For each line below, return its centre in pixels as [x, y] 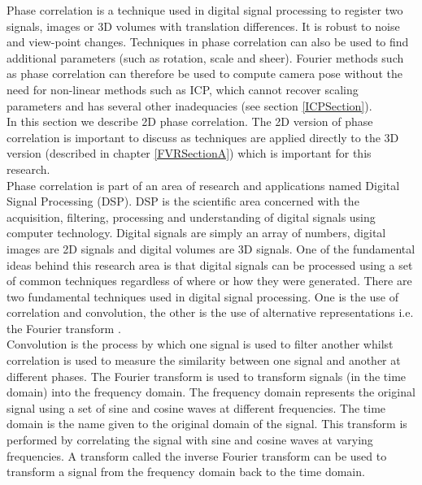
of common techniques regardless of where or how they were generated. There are [209, 281]
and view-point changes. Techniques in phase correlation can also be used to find [208, 42]
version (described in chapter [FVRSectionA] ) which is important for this [189, 153]
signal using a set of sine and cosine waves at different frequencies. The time [196, 407]
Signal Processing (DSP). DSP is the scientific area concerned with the [183, 201]
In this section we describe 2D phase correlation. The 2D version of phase [190, 121]
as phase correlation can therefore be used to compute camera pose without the [204, 74]
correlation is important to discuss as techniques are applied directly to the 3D [203, 137]
